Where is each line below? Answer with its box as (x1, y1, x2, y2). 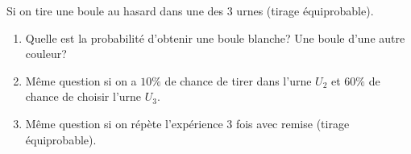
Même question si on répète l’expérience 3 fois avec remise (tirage (25, 114, 350, 131)
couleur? (25, 45, 67, 62)
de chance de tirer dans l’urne (164, 72, 312, 89)
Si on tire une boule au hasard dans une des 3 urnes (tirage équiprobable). (6, 2, 374, 19)
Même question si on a (25, 72, 137, 89)
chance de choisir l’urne (25, 88, 142, 105)
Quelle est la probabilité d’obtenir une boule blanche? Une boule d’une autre (25, 29, 405, 46)
